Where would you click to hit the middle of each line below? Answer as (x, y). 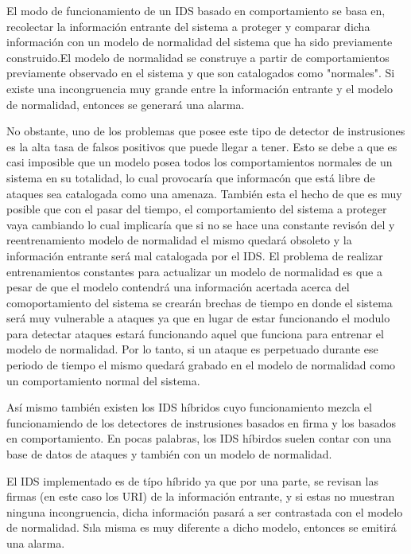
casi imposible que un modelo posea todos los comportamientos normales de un (200, 162)
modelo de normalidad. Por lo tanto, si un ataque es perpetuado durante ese (192, 349)
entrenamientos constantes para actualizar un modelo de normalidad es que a (194, 271)
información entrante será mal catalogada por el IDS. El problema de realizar (195, 255)
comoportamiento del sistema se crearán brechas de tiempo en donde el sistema (200, 302)
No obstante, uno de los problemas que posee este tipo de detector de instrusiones (206, 131)
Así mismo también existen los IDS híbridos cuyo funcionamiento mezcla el (189, 407)
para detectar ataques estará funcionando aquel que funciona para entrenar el (195, 333)
